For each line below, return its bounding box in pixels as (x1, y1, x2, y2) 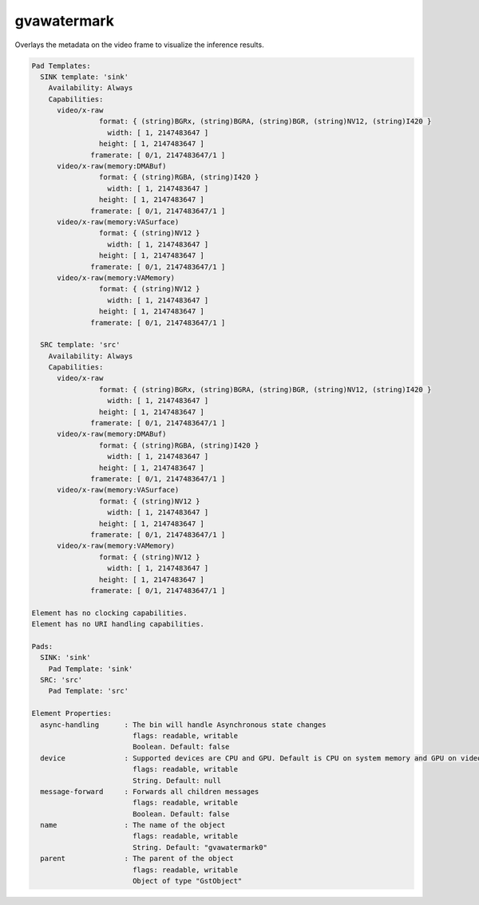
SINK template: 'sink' (40, 72, 129, 81)
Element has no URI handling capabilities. (31, 619, 205, 629)
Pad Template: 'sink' (48, 664, 133, 674)
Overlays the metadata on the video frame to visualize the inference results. (14, 40, 264, 49)
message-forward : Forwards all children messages (40, 787, 259, 796)
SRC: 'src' (40, 675, 83, 685)
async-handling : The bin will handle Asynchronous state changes (40, 720, 327, 729)
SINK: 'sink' (40, 653, 91, 662)
